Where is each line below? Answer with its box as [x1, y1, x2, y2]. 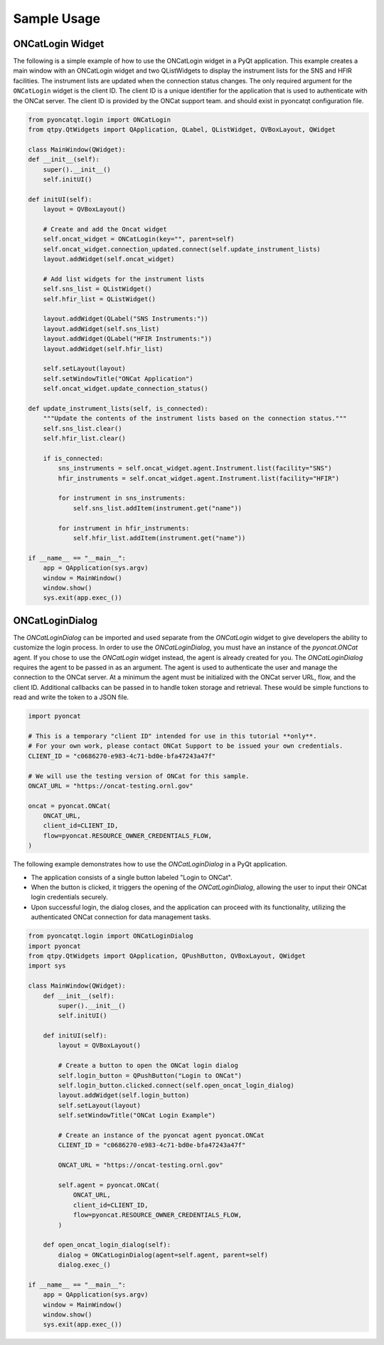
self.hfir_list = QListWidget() [43, 295, 156, 303]
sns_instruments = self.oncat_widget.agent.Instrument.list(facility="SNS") [58, 464, 332, 473]
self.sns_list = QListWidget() [43, 285, 152, 293]
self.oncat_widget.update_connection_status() [43, 384, 209, 393]
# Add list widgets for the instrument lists [43, 275, 205, 283]
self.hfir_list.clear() [43, 434, 126, 443]
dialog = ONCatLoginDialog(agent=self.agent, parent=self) [58, 1250, 269, 1259]
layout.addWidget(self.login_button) [58, 1092, 190, 1099]
